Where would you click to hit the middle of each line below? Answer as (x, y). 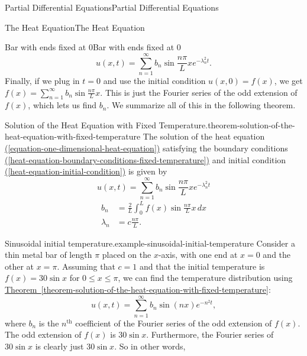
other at (20, 266)
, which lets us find (62, 105)
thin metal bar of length (49, 255)
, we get (288, 80)
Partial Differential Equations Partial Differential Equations (112, 7)
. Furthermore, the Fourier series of (210, 334)
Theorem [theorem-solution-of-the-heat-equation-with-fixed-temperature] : (138, 289)
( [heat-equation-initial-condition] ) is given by (86, 171)
